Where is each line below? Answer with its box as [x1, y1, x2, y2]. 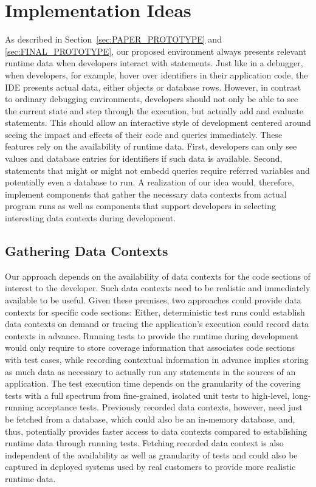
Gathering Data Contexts [5, 241, 168, 260]
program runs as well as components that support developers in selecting [5, 199, 276, 212]
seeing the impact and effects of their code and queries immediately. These [5, 128, 283, 140]
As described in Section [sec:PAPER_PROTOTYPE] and [5, 33, 222, 46]
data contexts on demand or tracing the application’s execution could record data [5, 317, 309, 330]
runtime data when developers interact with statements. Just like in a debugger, [5, 57, 303, 69]
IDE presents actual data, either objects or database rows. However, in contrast [5, 80, 301, 93]
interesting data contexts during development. [5, 212, 176, 224]
